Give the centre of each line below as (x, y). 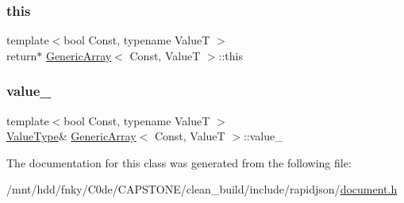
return (22, 55)
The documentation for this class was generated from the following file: (179, 162)
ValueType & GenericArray (71, 136)
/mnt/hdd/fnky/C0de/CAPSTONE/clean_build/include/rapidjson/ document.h (202, 189)
